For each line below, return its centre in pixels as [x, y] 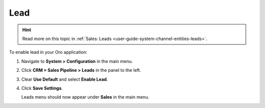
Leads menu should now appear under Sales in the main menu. [85, 97]
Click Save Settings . [42, 88]
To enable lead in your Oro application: [48, 52]
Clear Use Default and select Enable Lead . [65, 79]
